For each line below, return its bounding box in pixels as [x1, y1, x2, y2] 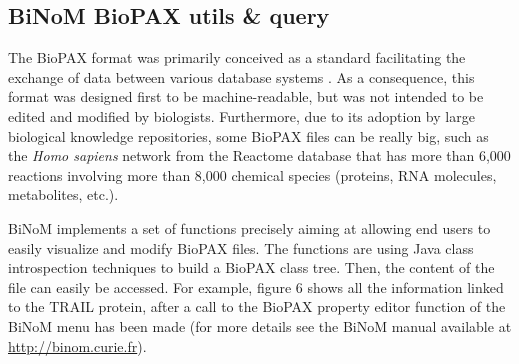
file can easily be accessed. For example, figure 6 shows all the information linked [8, 276, 504, 297]
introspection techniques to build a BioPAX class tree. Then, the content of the [8, 257, 495, 278]
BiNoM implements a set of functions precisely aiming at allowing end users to [8, 217, 491, 238]
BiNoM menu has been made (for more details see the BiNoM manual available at [8, 315, 512, 336]
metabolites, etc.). [8, 184, 119, 205]
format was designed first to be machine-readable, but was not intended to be [8, 86, 484, 107]
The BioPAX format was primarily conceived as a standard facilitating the [8, 47, 466, 68]
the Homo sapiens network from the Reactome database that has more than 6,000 [8, 145, 511, 166]
